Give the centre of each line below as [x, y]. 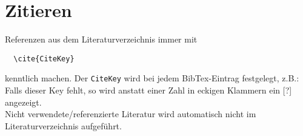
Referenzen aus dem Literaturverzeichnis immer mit [101, 39]
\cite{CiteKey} [44, 59]
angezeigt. [23, 102]
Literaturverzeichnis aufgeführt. [63, 125]
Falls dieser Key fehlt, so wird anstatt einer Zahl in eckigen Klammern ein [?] [148, 90]
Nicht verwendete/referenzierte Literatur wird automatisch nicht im [131, 114]
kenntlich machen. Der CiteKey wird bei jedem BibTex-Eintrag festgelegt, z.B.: [152, 78]
